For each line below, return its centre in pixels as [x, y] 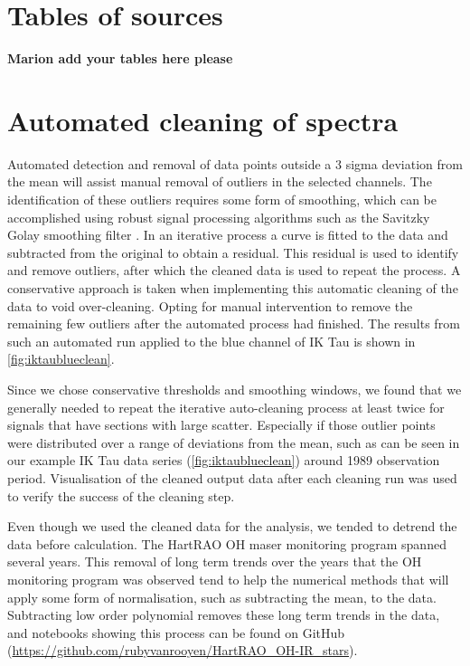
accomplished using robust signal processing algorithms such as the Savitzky [219, 217]
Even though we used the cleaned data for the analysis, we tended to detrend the [232, 526]
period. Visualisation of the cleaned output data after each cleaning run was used [232, 477]
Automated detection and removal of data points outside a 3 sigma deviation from [235, 163]
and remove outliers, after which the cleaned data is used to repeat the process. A [234, 270]
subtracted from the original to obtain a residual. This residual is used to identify [233, 252]
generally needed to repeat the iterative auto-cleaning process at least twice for [226, 407]
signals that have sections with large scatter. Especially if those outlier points [221, 425]
